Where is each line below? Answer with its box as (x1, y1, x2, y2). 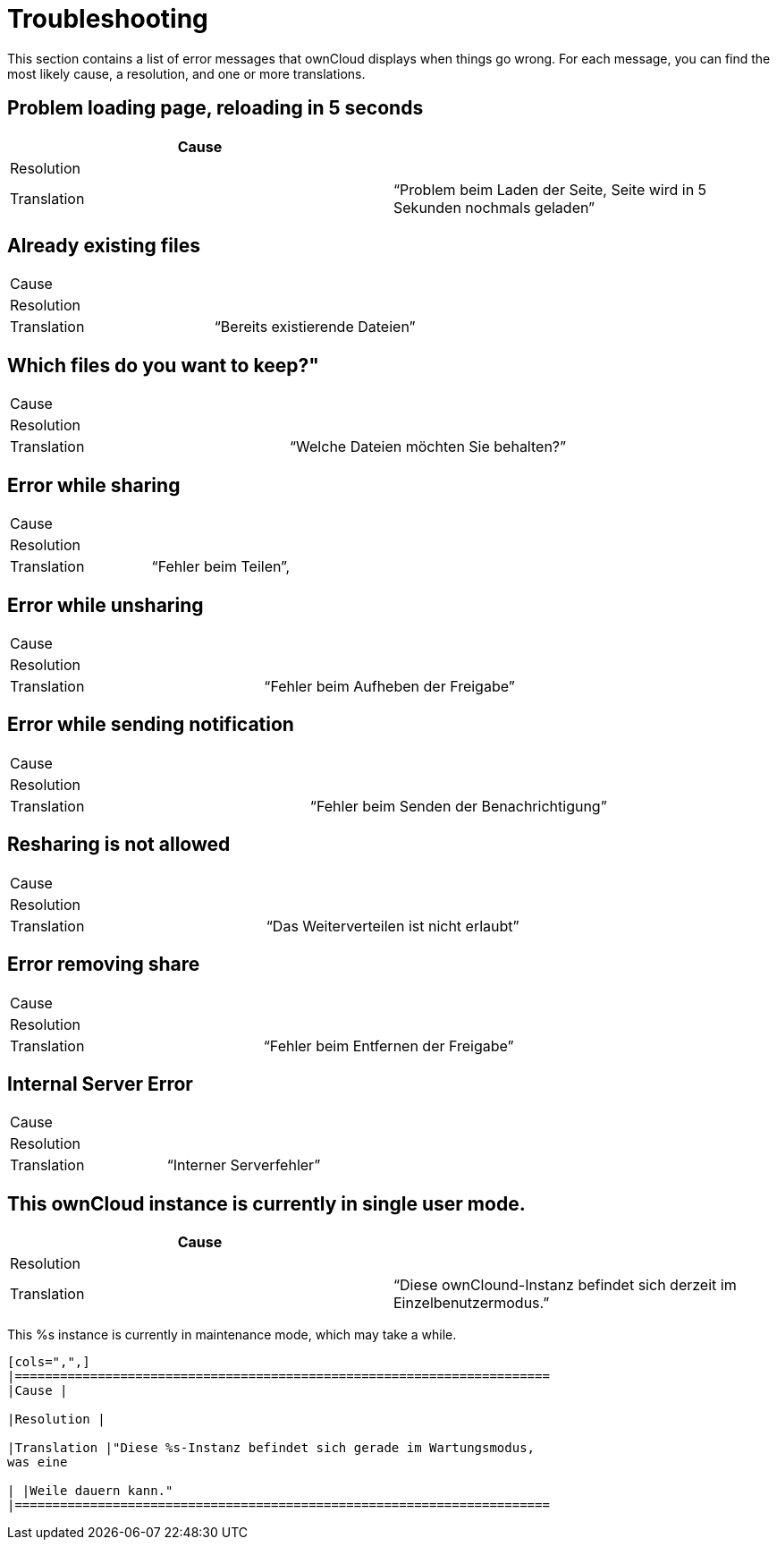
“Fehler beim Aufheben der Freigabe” (264, 676, 515, 695)
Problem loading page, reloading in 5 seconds (7, 97, 424, 120)
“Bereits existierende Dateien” (214, 318, 416, 336)
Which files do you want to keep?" (7, 353, 319, 377)
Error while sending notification (7, 713, 294, 736)
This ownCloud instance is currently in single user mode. (7, 1192, 526, 1215)
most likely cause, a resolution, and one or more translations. (7, 65, 366, 81)
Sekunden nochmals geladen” (393, 198, 595, 217)
